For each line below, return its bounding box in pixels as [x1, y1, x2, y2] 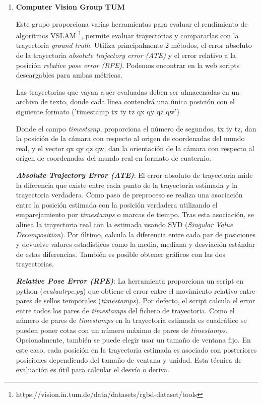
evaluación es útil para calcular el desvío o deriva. [16, 364, 169, 375]
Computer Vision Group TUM [16, 2, 125, 12]
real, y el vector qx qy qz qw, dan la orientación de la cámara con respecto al [16, 143, 254, 153]
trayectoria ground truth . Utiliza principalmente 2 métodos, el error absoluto [16, 40, 252, 50]
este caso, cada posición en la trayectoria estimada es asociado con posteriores [16, 345, 257, 355]
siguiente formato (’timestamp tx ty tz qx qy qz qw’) [16, 106, 179, 116]
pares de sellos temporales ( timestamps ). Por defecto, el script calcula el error [16, 295, 255, 306]
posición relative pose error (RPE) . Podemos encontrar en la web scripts [16, 59, 240, 70]
